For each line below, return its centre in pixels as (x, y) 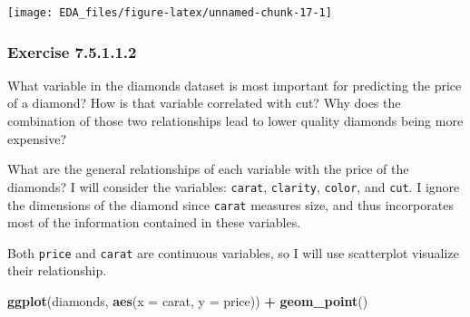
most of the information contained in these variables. (154, 222)
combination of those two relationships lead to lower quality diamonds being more (235, 121)
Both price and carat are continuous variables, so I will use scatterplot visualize (233, 252)
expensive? (37, 138)
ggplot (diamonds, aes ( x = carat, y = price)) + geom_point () (188, 301)
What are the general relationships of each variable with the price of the (208, 169)
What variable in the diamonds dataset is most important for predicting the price (235, 85)
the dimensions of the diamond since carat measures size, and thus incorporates (230, 204)
